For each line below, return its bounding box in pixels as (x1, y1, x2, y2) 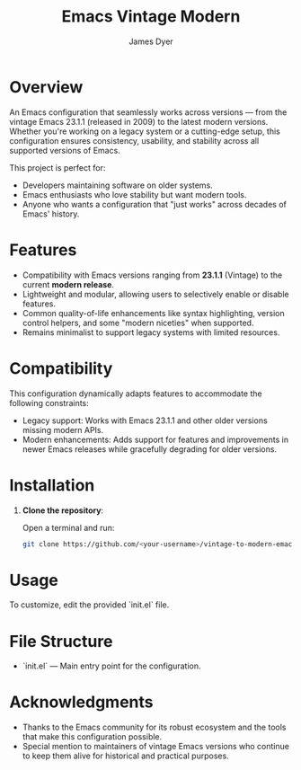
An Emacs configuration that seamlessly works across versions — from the (9, 106, 288, 118)
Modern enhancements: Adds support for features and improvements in (22, 434, 289, 445)
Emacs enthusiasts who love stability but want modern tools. (22, 189, 247, 199)
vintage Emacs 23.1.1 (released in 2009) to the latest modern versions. (9, 116, 269, 127)
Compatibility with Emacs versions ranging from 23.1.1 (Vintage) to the (22, 270, 283, 280)
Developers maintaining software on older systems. (22, 180, 213, 190)
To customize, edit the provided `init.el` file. (9, 599, 170, 610)
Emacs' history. (22, 208, 80, 219)
